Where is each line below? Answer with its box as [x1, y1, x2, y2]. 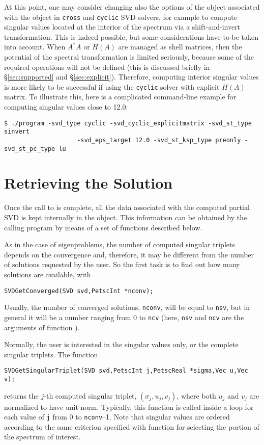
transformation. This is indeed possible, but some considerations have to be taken [4, 31, 259, 42]
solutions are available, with [4, 269, 91, 279]
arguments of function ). [4, 322, 80, 332]
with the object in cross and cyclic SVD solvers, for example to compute [4, 11, 237, 22]
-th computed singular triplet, [44, 390, 137, 401]
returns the [4, 390, 39, 401]
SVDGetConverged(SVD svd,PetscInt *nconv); [4, 287, 154, 295]
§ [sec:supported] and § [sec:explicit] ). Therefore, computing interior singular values [4, 71, 259, 82]
